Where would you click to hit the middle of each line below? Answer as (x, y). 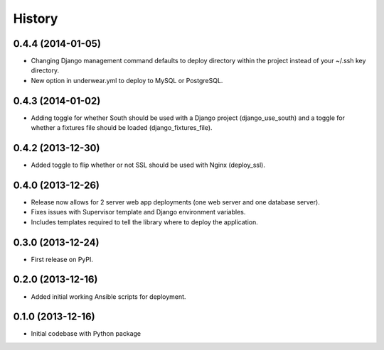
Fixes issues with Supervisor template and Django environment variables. (138, 212)
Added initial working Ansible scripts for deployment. (108, 296)
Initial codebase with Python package (86, 334)
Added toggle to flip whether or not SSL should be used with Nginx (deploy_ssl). (148, 165)
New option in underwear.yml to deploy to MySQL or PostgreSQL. (127, 80)
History (36, 18)
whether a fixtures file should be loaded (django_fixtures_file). (122, 128)
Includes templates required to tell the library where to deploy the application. (145, 222)
